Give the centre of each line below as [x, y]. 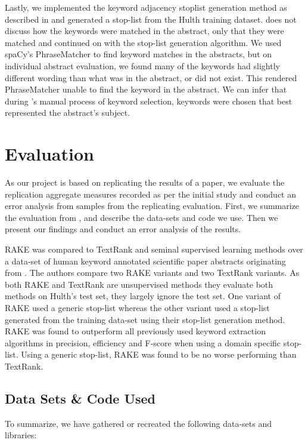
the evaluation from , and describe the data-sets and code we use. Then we [141, 217]
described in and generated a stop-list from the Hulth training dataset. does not [151, 19]
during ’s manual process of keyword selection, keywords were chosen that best [149, 101]
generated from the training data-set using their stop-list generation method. [145, 319]
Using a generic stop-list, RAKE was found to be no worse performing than [159, 354]
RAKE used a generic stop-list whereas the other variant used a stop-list [137, 307]
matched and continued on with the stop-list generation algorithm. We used [143, 42]
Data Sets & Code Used [80, 398]
